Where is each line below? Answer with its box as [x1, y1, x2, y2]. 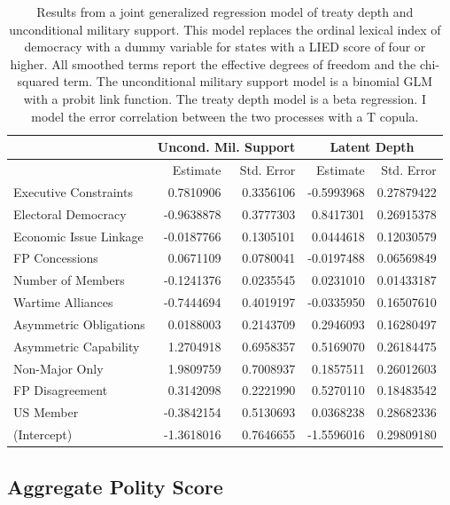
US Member [13, 403, 79, 422]
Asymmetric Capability [13, 336, 140, 355]
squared [17, 72, 59, 91]
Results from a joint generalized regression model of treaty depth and [36, 3, 414, 20]
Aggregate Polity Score [7, 472, 223, 500]
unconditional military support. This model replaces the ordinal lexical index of [9, 20, 441, 38]
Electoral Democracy [13, 204, 127, 223]
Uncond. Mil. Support [157, 138, 296, 156]
